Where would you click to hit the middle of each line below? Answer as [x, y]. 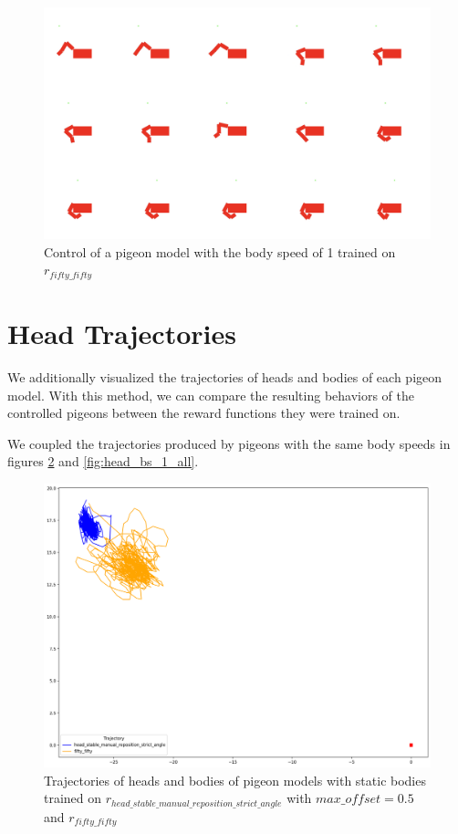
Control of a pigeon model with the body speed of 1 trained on [220, 251]
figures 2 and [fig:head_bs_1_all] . [103, 461]
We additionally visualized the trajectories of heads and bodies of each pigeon [225, 377]
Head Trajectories [122, 334]
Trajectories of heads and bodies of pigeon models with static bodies [235, 780]
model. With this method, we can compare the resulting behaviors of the [211, 395]
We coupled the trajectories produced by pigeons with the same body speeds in [229, 443]
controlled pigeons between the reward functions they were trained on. [204, 413]
